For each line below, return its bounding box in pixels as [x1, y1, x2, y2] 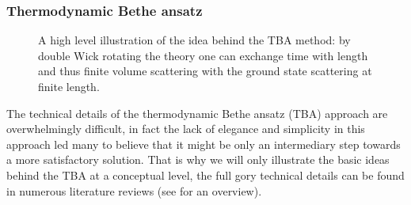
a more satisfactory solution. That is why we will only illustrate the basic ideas [6, 151, 390, 168]
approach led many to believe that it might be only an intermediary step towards [6, 135, 401, 152]
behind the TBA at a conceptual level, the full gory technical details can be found [6, 166, 405, 183]
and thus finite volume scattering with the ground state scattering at [38, 63, 372, 79]
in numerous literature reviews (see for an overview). [6, 182, 262, 199]
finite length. [38, 78, 100, 94]
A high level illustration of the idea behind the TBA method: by [38, 32, 351, 48]
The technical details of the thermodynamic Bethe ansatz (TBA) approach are [6, 104, 388, 121]
